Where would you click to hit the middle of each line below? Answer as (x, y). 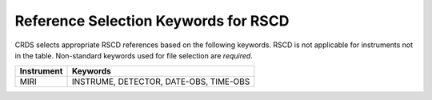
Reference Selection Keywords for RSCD (152, 21)
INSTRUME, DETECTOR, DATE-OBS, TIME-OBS (161, 82)
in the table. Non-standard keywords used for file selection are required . (134, 55)
